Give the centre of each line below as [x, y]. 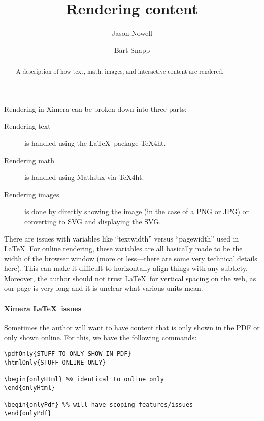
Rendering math [29, 160]
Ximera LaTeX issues [43, 308]
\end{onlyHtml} [30, 388]
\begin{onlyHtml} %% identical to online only [84, 380]
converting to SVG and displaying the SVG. [93, 221]
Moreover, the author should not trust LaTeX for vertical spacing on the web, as [130, 278]
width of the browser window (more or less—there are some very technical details [131, 258]
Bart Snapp [132, 50]
